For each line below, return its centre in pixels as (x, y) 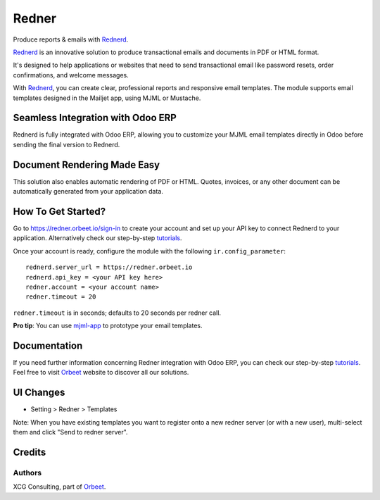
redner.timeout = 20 (61, 297)
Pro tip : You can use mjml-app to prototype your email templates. (108, 326)
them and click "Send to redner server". (70, 432)
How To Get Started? (59, 211)
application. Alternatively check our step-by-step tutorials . (97, 238)
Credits (30, 452)
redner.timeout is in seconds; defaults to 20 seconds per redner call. (117, 313)
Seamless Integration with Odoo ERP (95, 118)
